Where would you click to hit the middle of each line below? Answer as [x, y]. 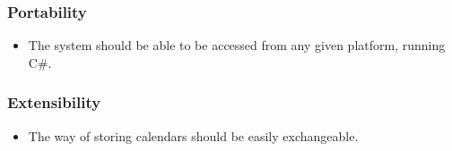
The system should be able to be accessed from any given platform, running [237, 45]
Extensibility [54, 102]
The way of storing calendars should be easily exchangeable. [193, 135]
